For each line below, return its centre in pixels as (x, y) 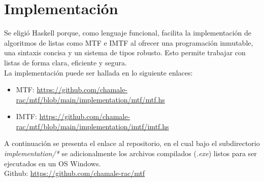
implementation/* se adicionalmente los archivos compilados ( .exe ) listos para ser (130, 153)
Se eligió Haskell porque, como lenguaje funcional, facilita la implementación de (128, 33)
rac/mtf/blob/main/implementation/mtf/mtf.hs (90, 99)
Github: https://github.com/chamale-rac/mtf (75, 173)
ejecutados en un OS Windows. (53, 163)
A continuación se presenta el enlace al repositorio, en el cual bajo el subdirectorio (132, 143)
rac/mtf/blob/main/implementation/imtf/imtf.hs (92, 126)
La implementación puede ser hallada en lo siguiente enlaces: (98, 72)
